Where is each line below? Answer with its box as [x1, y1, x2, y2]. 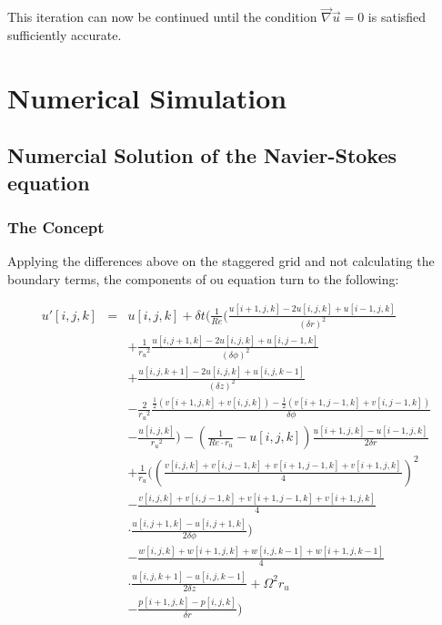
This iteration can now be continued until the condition [7, 7, 317, 26]
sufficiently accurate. [7, 25, 122, 44]
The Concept [7, 215, 105, 238]
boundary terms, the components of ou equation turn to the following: [7, 269, 399, 288]
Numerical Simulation [7, 78, 287, 116]
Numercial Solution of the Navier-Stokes [7, 141, 397, 169]
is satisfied [367, 7, 427, 26]
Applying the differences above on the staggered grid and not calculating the [7, 251, 435, 271]
